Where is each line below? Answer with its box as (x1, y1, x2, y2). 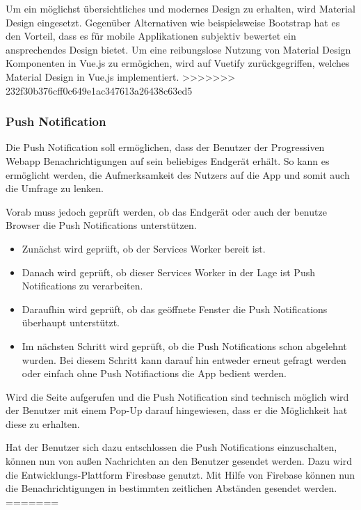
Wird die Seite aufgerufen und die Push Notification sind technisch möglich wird (6, 389, 349, 404)
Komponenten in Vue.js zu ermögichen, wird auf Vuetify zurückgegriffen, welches (6, 56, 350, 70)
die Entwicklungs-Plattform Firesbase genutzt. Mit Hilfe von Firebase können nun (6, 467, 355, 481)
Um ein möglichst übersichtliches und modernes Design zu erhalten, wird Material (6, 1, 355, 15)
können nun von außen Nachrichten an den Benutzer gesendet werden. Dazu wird (6, 454, 353, 468)
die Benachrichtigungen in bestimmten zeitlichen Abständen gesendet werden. (6, 481, 337, 495)
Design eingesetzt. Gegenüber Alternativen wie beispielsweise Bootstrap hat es (6, 15, 340, 29)
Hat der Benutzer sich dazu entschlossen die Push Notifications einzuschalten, (6, 440, 337, 454)
